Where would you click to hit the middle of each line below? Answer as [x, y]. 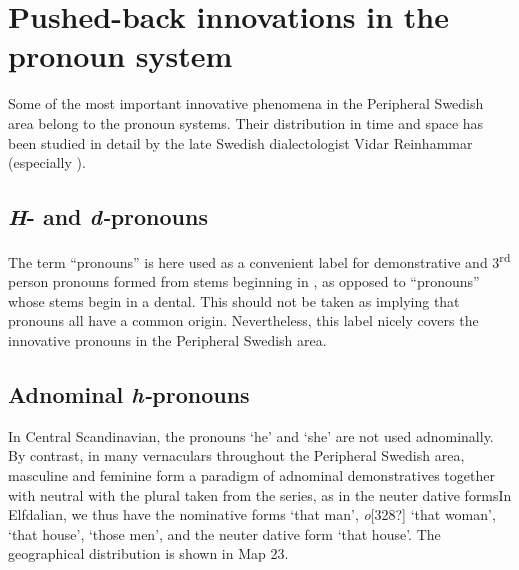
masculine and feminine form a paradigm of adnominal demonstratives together [251, 474]
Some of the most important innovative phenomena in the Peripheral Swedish [246, 103]
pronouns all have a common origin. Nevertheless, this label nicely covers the [243, 320]
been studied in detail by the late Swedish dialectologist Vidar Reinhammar [240, 142]
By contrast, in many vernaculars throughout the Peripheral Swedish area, [236, 455]
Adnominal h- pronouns [129, 393]
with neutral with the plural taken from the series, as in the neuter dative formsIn [260, 494]
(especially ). [47, 162]
